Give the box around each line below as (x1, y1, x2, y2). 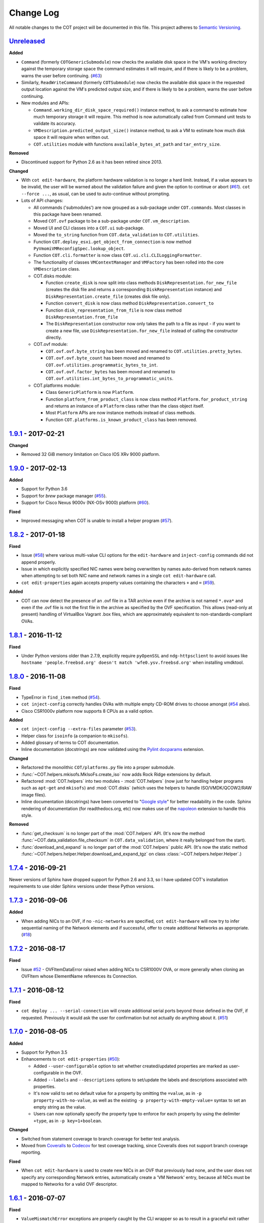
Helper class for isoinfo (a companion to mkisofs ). (21, 733, 129, 739)
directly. (45, 335, 62, 340)
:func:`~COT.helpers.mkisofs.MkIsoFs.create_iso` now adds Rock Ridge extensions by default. (21, 771, 212, 777)
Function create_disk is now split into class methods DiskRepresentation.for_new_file (45, 279, 237, 286)
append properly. (21, 559, 56, 565)
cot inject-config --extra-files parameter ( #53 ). (21, 726, 137, 732)
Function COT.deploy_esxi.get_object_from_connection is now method (33, 239, 192, 245)
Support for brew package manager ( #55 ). (21, 493, 107, 498)
